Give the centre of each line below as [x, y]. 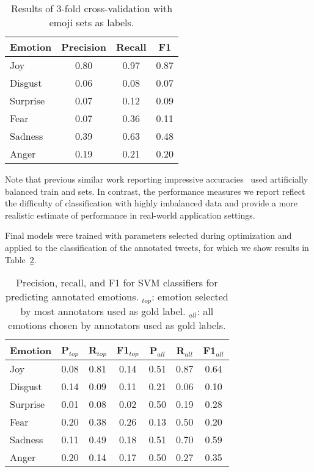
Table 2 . [21, 259]
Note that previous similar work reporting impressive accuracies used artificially [157, 179]
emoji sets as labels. [92, 22]
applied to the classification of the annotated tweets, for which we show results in [157, 247]
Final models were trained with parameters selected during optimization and [148, 235]
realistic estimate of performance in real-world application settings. [130, 215]
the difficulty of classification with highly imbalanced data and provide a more [151, 203]
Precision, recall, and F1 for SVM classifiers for [117, 283]
